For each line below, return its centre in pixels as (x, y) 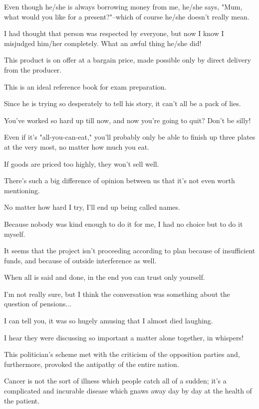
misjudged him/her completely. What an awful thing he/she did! (103, 43)
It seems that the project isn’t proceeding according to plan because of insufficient (130, 251)
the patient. (22, 400)
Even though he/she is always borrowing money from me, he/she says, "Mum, (123, 7)
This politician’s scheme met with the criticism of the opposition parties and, (122, 354)
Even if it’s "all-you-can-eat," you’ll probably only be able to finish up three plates (130, 137)
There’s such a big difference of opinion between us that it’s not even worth (120, 180)
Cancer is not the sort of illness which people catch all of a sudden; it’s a (115, 381)
